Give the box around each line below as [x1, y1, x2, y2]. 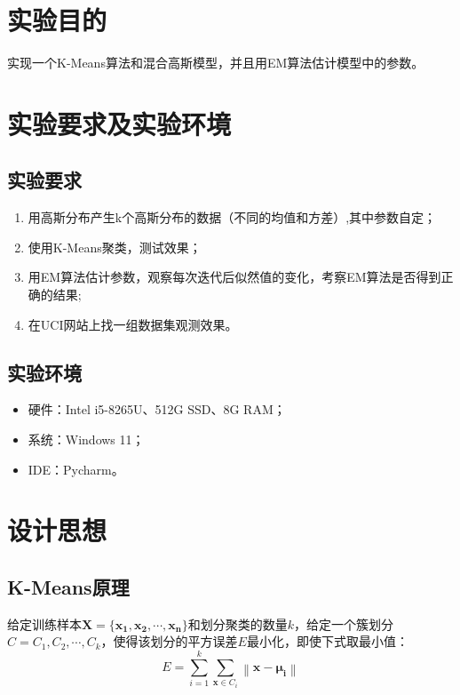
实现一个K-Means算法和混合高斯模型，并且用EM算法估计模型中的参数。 [7, 53, 424, 72]
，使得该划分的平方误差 [100, 632, 238, 651]
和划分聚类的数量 [187, 614, 288, 633]
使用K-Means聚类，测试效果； [28, 237, 202, 256]
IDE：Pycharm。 [28, 459, 124, 478]
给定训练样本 [7, 614, 82, 633]
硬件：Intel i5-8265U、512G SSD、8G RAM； [28, 400, 286, 419]
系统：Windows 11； [28, 430, 145, 449]
